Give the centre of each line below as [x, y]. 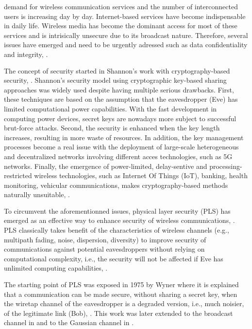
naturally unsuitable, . [37, 194]
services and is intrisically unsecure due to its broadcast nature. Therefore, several [126, 35]
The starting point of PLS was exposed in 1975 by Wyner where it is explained [121, 284]
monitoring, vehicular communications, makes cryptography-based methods [116, 185]
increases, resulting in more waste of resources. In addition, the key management [124, 137]
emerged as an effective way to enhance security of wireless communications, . [119, 220]
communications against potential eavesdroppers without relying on [104, 249]
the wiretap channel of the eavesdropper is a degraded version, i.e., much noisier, [124, 303]
